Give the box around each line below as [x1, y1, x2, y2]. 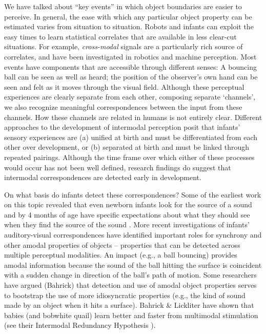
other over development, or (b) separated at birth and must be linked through [4, 142, 249, 152]
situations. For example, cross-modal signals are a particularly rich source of [4, 41, 243, 52]
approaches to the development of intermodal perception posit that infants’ [4, 122, 240, 132]
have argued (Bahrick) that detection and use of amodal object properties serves [4, 280, 257, 290]
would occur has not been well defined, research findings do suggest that [4, 162, 231, 172]
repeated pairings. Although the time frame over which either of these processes [4, 151, 255, 162]
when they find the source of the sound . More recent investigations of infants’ [4, 219, 250, 230]
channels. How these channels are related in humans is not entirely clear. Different [4, 111, 262, 122]
